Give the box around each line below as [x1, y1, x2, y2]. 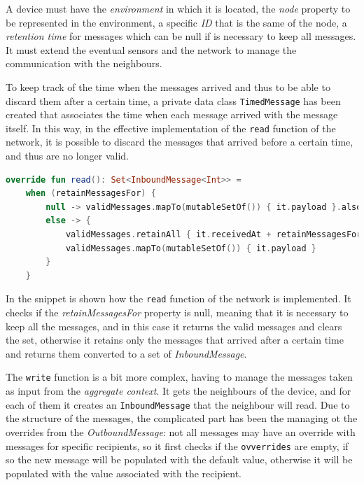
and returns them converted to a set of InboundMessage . [6, 346, 247, 360]
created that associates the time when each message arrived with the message [6, 107, 338, 122]
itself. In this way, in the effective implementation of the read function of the [6, 120, 336, 135]
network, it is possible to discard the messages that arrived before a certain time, [6, 134, 353, 149]
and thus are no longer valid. [6, 148, 129, 163]
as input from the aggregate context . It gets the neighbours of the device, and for [6, 384, 351, 398]
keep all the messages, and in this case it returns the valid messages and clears [6, 318, 342, 333]
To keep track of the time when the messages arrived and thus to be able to [6, 79, 330, 94]
